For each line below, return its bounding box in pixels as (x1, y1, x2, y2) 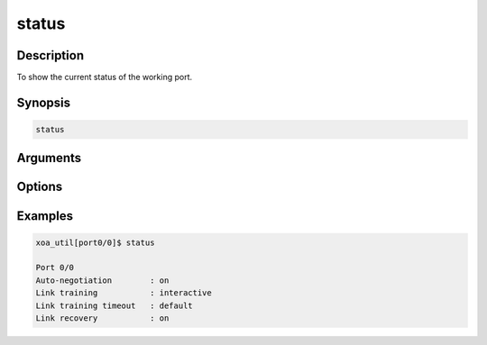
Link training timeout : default (35, 300, 193, 311)
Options (16, 179, 63, 195)
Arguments (16, 150, 82, 166)
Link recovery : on (35, 313, 170, 323)
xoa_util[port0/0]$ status (35, 237, 155, 248)
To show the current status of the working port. (16, 72, 193, 83)
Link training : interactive (35, 288, 212, 298)
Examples (16, 208, 74, 223)
